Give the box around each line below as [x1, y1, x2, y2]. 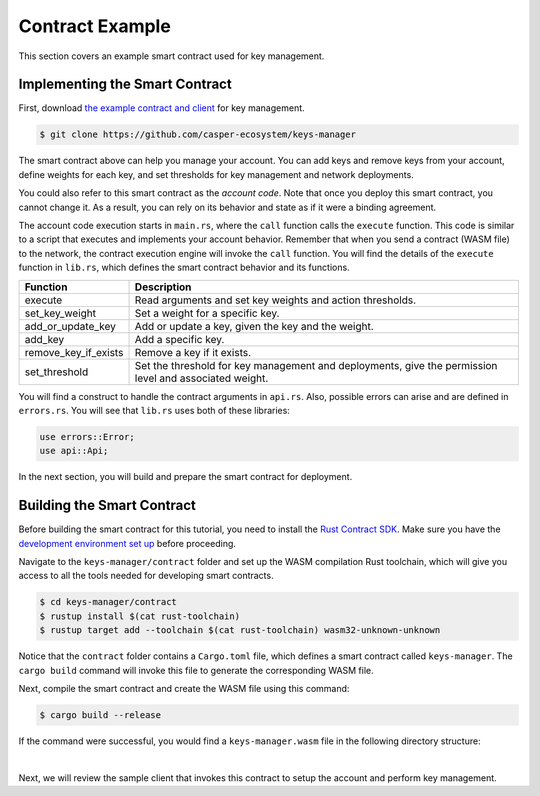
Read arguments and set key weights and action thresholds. [134, 293, 417, 307]
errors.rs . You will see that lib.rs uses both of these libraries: [18, 404, 290, 416]
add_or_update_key [24, 319, 117, 333]
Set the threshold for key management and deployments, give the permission [134, 358, 498, 372]
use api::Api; [39, 445, 109, 457]
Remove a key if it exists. [134, 345, 252, 359]
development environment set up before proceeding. [18, 537, 237, 549]
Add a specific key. [134, 332, 225, 346]
